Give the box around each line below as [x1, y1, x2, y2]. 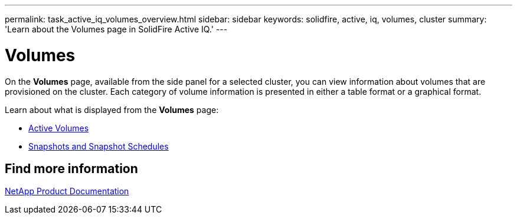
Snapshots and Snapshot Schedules [28, 141, 169, 151]
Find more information [5, 161, 138, 176]
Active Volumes [28, 122, 89, 133]
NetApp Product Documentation [5, 186, 129, 197]
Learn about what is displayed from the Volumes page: [5, 104, 219, 115]
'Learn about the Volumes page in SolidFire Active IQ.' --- [5, 24, 228, 34]
